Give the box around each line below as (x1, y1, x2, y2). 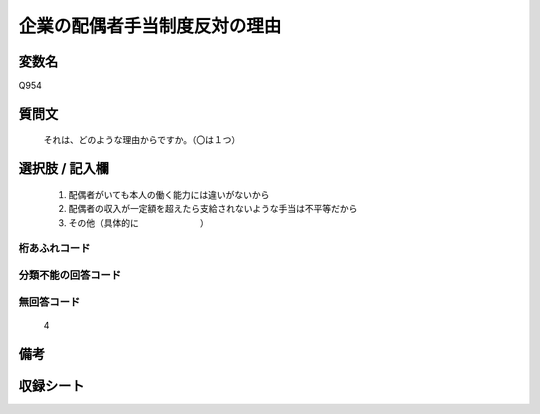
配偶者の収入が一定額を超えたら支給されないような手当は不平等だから (68, 203, 358, 215)
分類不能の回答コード (18, 268, 122, 282)
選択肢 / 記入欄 (18, 160, 110, 177)
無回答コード (18, 295, 81, 309)
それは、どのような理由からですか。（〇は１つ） (43, 134, 241, 146)
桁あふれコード (18, 241, 91, 255)
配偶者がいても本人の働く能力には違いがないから (68, 188, 270, 200)
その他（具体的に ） (68, 216, 209, 229)
